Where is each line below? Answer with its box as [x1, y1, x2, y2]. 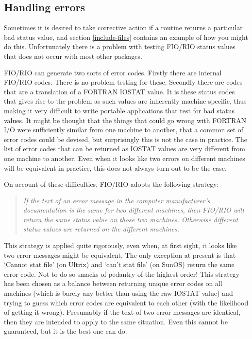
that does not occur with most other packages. [4, 51, 142, 61]
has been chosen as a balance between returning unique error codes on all [4, 278, 222, 288]
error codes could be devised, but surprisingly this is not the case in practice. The [4, 134, 247, 144]
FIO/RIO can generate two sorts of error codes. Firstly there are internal [4, 67, 222, 77]
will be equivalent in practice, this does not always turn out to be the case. [4, 162, 227, 173]
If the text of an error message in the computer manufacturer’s [23, 195, 210, 205]
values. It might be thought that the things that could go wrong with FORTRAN [4, 115, 247, 125]
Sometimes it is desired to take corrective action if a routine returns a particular [4, 22, 243, 33]
